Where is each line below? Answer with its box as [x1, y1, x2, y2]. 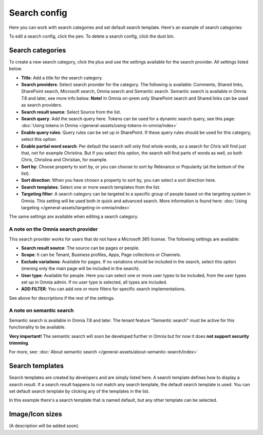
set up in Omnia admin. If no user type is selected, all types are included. [21, 279, 168, 285]
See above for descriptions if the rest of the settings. [9, 295, 115, 301]
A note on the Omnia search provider [9, 226, 98, 233]
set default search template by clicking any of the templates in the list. [9, 389, 150, 394]
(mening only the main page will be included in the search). [21, 265, 140, 271]
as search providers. [21, 102, 63, 108]
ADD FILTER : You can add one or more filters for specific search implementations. [21, 286, 186, 292]
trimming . [9, 340, 29, 346]
